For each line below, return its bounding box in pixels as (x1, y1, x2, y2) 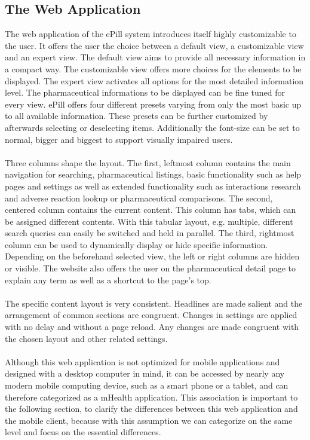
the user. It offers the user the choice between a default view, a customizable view (5, 39, 304, 51)
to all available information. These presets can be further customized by (5, 109, 268, 122)
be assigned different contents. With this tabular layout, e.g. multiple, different (5, 215, 293, 227)
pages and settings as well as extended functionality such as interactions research (5, 179, 301, 192)
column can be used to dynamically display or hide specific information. (5, 238, 268, 250)
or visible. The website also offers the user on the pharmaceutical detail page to (5, 262, 296, 274)
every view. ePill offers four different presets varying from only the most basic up (5, 97, 302, 110)
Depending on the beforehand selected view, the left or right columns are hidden (5, 250, 300, 262)
